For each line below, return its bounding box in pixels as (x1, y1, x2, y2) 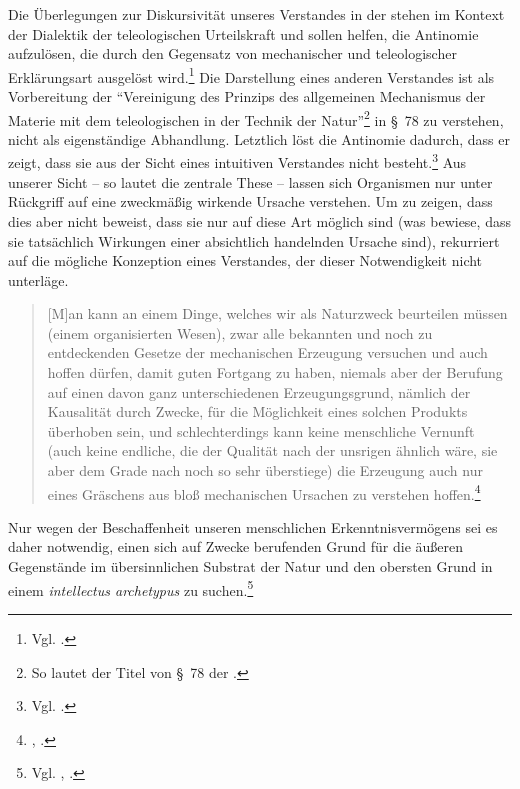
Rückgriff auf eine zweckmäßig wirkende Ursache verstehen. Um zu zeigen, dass (8, 191, 493, 212)
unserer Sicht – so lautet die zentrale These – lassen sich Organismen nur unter (8, 171, 493, 192)
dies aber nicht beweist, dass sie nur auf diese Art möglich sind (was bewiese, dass (8, 210, 511, 231)
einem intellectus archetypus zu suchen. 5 (8, 576, 254, 600)
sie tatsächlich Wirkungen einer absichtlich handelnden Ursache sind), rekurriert (8, 230, 500, 251)
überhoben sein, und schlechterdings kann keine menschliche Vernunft (47, 420, 475, 441)
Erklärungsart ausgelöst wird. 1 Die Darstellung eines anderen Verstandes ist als (8, 63, 495, 87)
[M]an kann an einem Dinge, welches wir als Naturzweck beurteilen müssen (47, 303, 508, 324)
